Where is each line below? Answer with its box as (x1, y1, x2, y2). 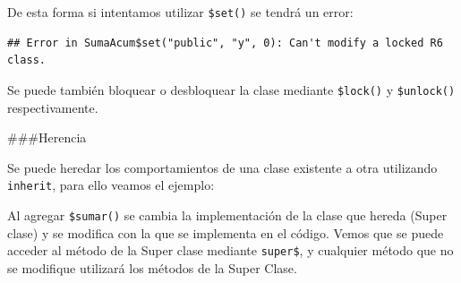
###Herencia (7, 128, 87, 147)
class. (7, 54, 46, 67)
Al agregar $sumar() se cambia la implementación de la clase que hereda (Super (7, 205, 448, 224)
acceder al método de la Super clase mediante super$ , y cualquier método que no (7, 241, 454, 260)
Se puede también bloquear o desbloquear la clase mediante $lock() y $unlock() (7, 80, 456, 99)
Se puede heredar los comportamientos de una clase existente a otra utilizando (7, 158, 438, 176)
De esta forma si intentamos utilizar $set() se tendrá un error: (7, 3, 354, 21)
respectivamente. (7, 98, 98, 116)
